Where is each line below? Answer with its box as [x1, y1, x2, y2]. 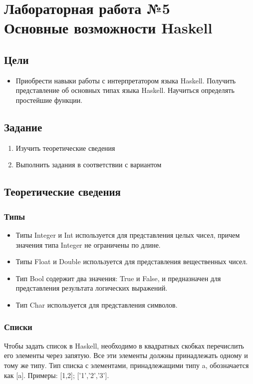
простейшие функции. [15, 94, 83, 105]
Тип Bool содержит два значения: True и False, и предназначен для [15, 273, 221, 283]
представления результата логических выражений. [15, 283, 168, 293]
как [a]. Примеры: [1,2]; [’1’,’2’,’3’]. [4, 370, 109, 380]
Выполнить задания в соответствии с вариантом [15, 159, 162, 170]
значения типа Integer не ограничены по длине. [15, 239, 161, 250]
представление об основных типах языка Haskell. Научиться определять [15, 85, 235, 95]
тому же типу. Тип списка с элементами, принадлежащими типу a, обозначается [4, 360, 249, 370]
